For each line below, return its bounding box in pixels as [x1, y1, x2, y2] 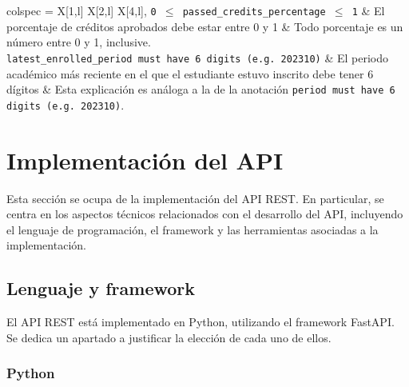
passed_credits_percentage [182, 6, 326, 18]
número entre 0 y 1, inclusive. [6, 34, 151, 50]
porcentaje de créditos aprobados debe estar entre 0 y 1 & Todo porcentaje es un [6, 18, 403, 34]
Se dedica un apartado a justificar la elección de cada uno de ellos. [6, 329, 332, 345]
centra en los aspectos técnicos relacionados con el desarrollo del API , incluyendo [6, 205, 403, 222]
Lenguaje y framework [6, 276, 195, 301]
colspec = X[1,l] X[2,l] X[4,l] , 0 [6, 2, 157, 18]
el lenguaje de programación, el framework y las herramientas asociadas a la [6, 221, 379, 237]
